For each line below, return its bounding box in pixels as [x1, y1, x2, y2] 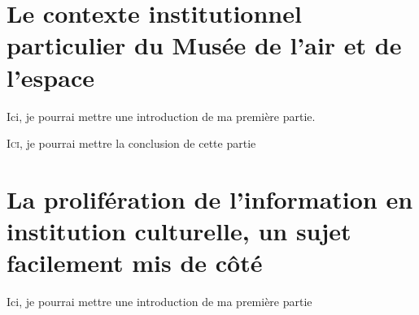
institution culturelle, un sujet [7, 214, 351, 248]
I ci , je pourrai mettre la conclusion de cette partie [7, 135, 256, 152]
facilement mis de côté [7, 246, 263, 279]
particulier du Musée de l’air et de [7, 28, 402, 62]
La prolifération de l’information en [7, 182, 413, 215]
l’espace [7, 60, 94, 93]
